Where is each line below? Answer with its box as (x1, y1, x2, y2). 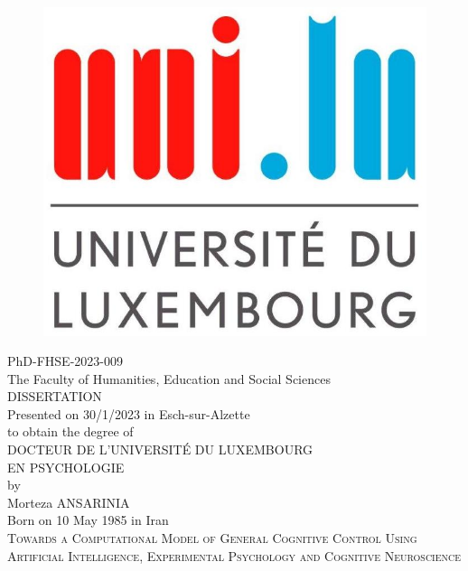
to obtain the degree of (7, 422, 134, 441)
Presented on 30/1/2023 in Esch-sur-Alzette (7, 404, 250, 423)
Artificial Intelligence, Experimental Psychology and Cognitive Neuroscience (7, 546, 462, 565)
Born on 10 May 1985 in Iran (7, 510, 169, 529)
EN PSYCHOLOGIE (7, 457, 125, 476)
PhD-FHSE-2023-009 (7, 351, 123, 370)
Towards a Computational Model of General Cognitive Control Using (7, 529, 417, 548)
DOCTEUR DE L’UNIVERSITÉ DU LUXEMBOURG (7, 440, 314, 459)
